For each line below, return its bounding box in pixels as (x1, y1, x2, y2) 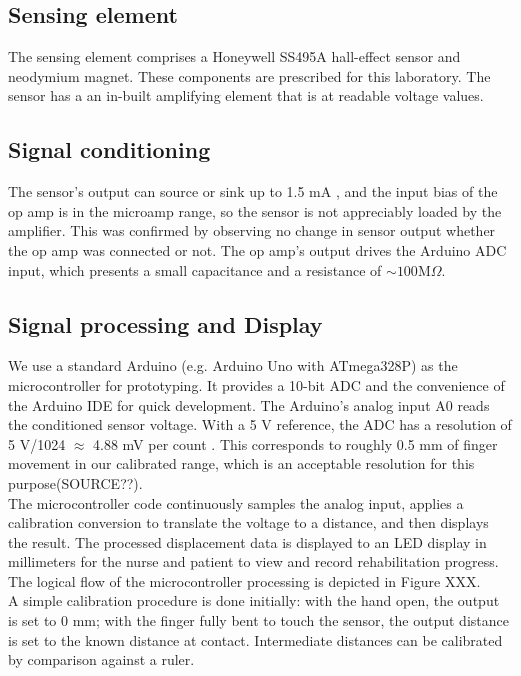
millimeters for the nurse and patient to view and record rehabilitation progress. (8, 551, 499, 572)
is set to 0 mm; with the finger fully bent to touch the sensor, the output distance (8, 610, 509, 631)
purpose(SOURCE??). (8, 472, 143, 493)
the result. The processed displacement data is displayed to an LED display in (8, 531, 487, 552)
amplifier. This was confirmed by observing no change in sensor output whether (8, 220, 496, 241)
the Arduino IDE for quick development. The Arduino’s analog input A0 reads (8, 394, 490, 415)
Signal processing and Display (8, 308, 323, 339)
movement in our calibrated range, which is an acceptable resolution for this (8, 453, 475, 474)
